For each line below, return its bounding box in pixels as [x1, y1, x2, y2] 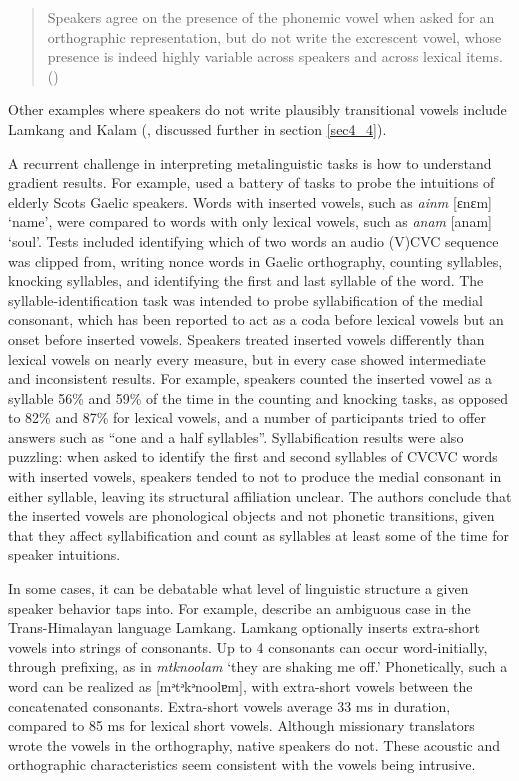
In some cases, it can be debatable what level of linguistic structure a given [8, 578, 469, 599]
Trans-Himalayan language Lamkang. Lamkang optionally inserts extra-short [8, 617, 480, 638]
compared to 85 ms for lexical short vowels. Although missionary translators [8, 715, 475, 736]
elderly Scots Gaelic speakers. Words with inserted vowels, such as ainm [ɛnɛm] [8, 191, 492, 212]
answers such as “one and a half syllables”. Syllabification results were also [8, 426, 464, 447]
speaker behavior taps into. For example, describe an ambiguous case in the [8, 597, 471, 618]
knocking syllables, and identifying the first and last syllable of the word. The [8, 270, 484, 291]
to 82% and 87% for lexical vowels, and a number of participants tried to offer [8, 407, 486, 428]
